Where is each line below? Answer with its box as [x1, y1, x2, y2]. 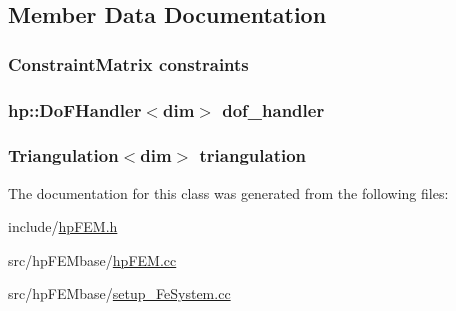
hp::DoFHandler [8, 97, 142, 122]
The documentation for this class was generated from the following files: [8, 182, 449, 203]
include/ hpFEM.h [8, 216, 118, 237]
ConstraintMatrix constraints [8, 51, 249, 76]
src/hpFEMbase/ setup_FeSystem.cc [8, 283, 231, 304]
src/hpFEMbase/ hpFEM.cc [8, 249, 177, 270]
